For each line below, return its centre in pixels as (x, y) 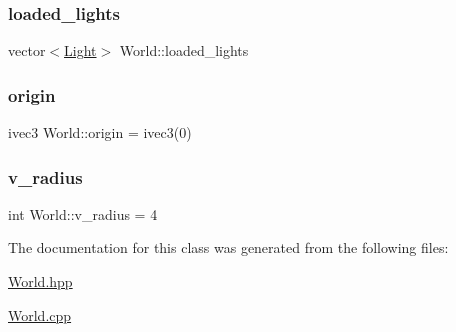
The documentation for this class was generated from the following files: (228, 247)
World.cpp (40, 314)
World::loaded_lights (184, 50)
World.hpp (40, 281)
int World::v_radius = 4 (83, 213)
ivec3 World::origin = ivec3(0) (100, 132)
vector (27, 50)
